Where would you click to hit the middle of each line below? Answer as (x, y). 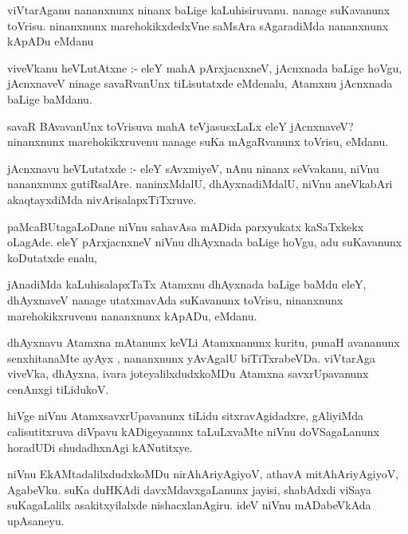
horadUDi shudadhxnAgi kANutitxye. (100, 447)
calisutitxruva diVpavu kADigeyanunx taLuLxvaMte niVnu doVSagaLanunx (193, 432)
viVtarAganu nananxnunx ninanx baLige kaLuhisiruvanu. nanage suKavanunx (199, 10)
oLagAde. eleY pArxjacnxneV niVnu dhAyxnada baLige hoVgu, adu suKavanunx (205, 242)
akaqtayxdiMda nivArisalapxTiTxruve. (102, 199)
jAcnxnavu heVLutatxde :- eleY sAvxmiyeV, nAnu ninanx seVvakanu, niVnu (193, 168)
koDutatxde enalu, (52, 257)
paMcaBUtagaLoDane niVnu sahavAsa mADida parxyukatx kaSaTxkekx (186, 226)
